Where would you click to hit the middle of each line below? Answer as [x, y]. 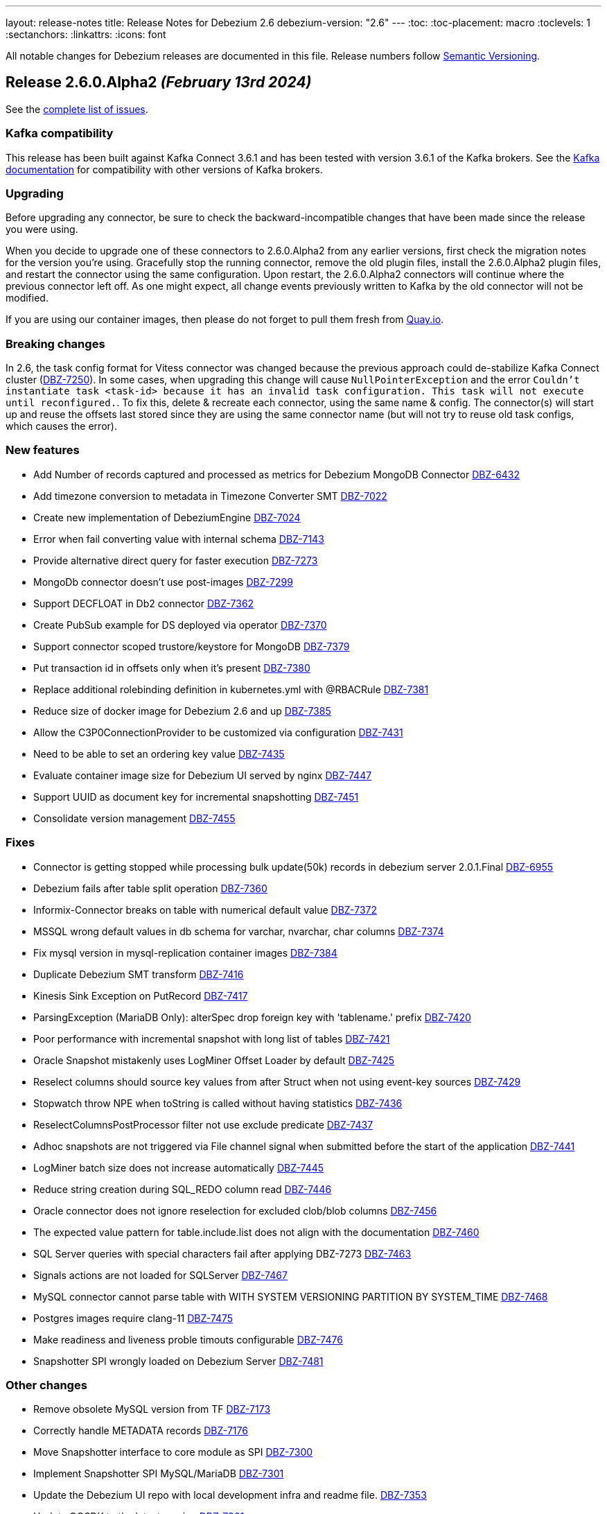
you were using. [42, 229]
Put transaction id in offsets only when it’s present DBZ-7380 [172, 668]
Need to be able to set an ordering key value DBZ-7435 [159, 754]
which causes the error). [61, 426]
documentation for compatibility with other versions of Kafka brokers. [164, 169]
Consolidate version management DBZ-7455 [134, 818]
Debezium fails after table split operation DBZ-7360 [150, 888]
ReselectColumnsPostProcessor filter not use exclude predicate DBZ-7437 [203, 1124]
